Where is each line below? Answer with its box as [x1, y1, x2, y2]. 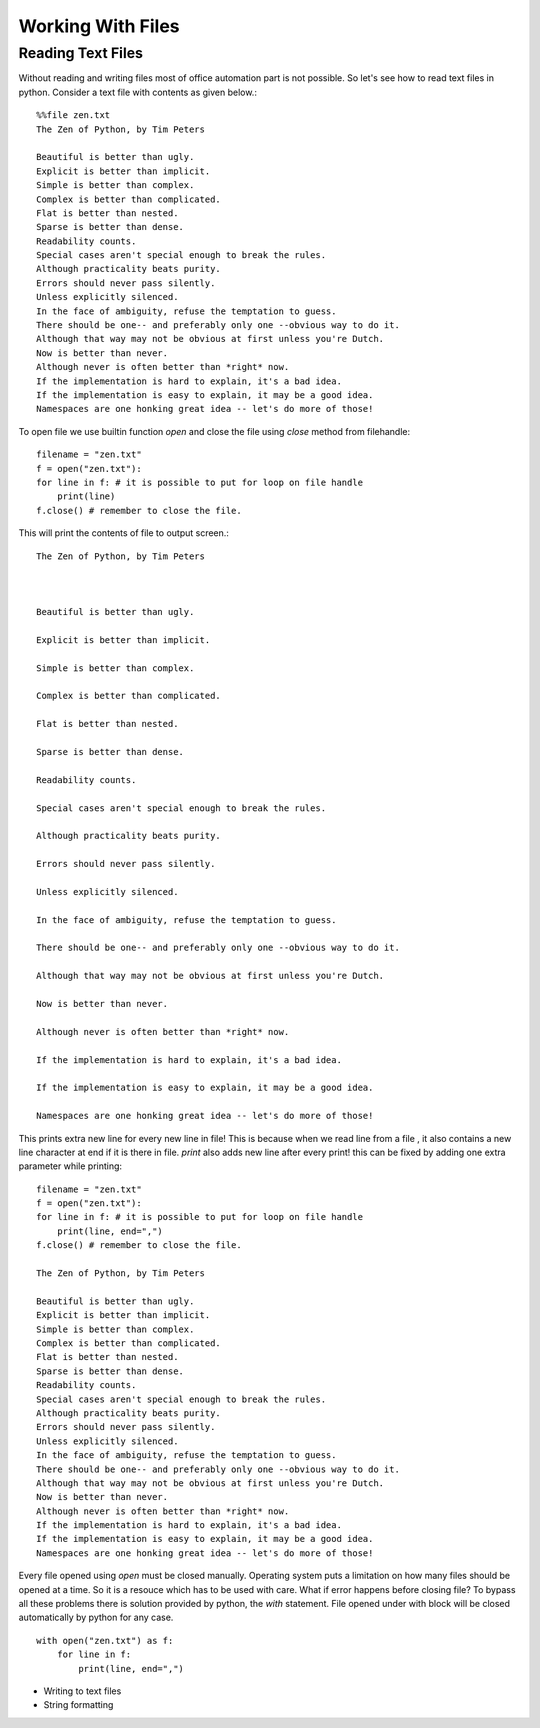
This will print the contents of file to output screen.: [18, 527, 230, 539]
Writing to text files [43, 1685, 122, 1697]
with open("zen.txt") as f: [36, 1635, 174, 1646]
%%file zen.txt [36, 110, 111, 121]
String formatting [43, 1699, 114, 1711]
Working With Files [18, 15, 180, 37]
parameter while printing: [18, 1160, 123, 1172]
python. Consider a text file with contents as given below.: [18, 86, 257, 98]
